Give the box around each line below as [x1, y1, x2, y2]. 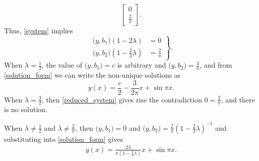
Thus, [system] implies [4, 25, 73, 35]
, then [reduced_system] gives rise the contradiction [41, 94, 202, 104]
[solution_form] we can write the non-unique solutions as [4, 69, 181, 80]
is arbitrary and [117, 60, 166, 70]
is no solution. [4, 104, 47, 115]
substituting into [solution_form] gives [4, 133, 123, 144]
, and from [199, 60, 232, 70]
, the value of [41, 60, 82, 70]
